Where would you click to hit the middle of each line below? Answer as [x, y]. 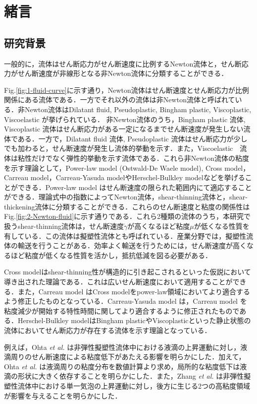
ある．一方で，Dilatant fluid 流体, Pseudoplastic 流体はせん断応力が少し [132, 138]
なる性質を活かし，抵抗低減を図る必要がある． [135, 255]
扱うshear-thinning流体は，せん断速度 [64, 226]
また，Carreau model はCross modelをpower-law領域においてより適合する [134, 291]
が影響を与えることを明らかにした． [63, 395]
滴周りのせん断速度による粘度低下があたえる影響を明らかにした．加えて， [125, 357]
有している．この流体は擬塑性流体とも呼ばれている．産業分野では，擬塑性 [125, 236]
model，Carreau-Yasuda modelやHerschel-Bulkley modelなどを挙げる [138, 177]
